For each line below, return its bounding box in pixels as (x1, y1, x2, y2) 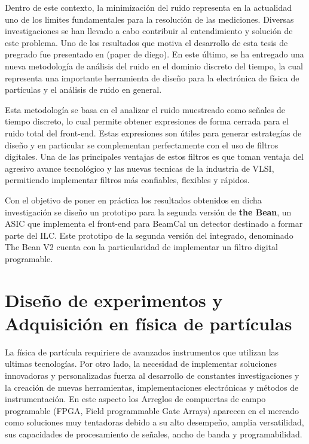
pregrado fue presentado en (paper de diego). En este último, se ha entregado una (5, 48, 304, 60)
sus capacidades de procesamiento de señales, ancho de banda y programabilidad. (5, 427, 302, 440)
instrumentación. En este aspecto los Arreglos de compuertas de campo (5, 393, 266, 405)
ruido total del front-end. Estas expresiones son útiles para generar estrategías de (5, 126, 302, 139)
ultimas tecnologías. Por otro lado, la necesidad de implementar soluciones (5, 357, 277, 370)
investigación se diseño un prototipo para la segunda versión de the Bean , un (5, 205, 292, 218)
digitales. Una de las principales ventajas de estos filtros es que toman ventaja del (5, 150, 304, 163)
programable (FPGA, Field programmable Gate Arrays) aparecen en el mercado (5, 404, 299, 416)
